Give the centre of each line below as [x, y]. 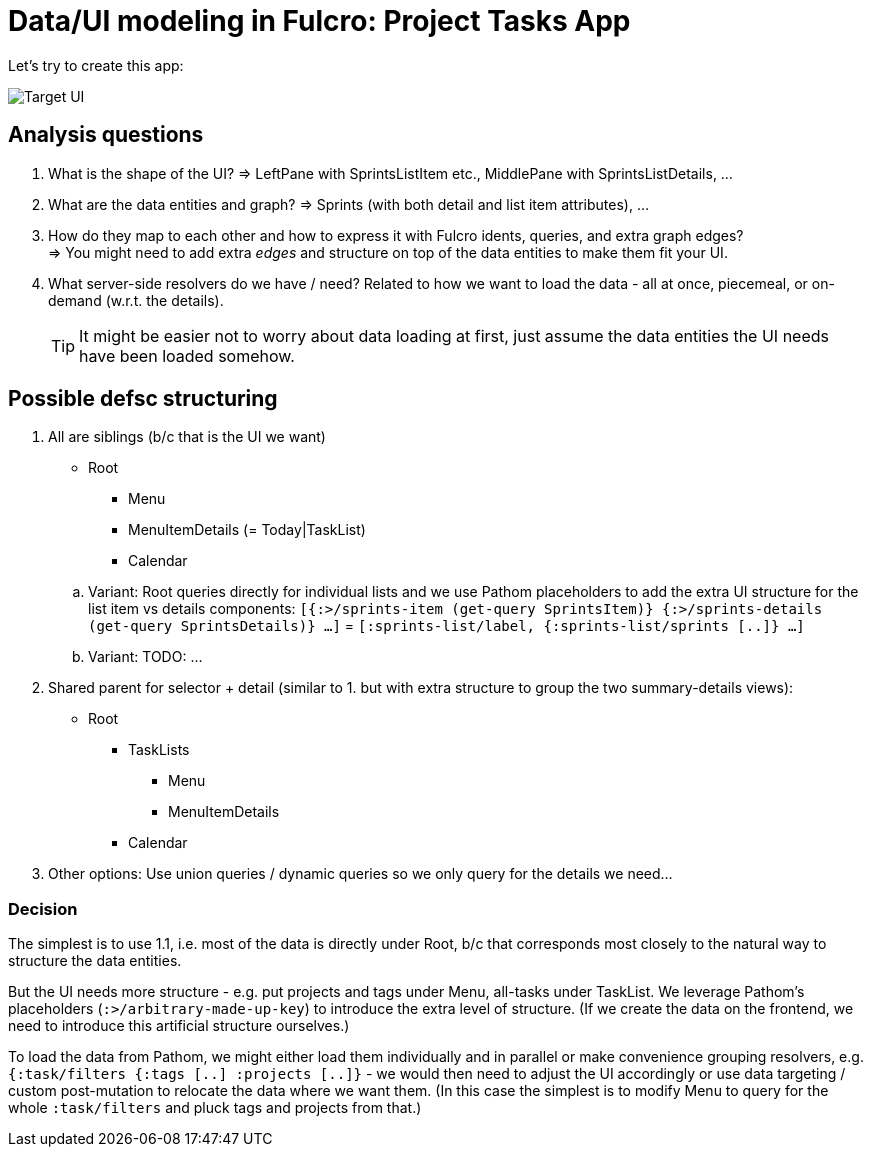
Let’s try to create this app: [96, 65]
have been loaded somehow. [187, 355]
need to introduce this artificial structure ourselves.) [179, 1026]
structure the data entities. [95, 961]
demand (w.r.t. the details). [136, 300]
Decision [43, 908]
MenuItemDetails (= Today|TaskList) [247, 530]
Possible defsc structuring [143, 399]
